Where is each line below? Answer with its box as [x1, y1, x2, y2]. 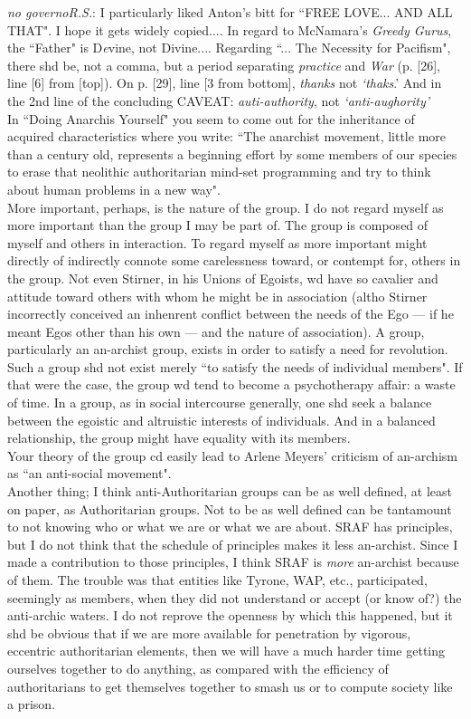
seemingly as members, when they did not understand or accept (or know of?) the [7, 588, 462, 607]
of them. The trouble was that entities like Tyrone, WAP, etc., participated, [7, 570, 428, 589]
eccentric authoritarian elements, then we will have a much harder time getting [7, 641, 446, 660]
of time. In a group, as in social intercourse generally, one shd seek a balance [7, 393, 432, 412]
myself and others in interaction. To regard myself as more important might [7, 233, 428, 252]
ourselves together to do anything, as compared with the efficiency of [7, 658, 389, 677]
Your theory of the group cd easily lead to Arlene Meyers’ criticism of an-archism [7, 446, 457, 465]
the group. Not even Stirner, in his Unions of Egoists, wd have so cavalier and [7, 268, 438, 287]
